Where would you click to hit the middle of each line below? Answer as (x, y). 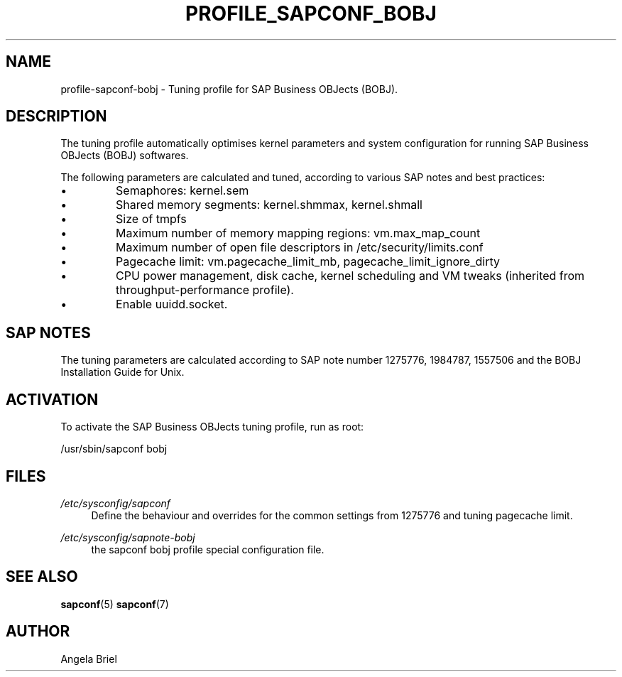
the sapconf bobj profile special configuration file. (208, 549)
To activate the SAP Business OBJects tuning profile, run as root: (212, 427)
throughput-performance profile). (205, 290)
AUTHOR (38, 632)
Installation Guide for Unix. (122, 372)
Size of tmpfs (151, 219)
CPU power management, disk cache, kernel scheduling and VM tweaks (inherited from (350, 276)
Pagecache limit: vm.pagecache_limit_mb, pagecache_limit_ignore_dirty (308, 262)
